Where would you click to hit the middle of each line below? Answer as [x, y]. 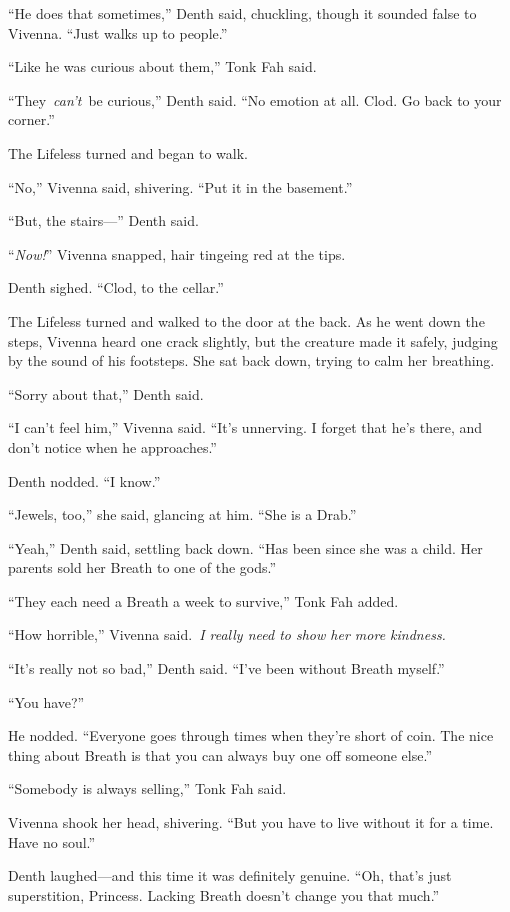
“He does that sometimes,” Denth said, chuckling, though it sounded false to [242, 13]
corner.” [31, 119]
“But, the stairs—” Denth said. [103, 220]
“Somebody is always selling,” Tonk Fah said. [147, 788]
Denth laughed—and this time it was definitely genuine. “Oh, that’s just [230, 875]
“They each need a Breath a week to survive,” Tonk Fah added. [203, 600]
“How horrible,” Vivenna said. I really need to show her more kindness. [227, 634]
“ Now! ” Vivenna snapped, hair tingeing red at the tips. [177, 253]
